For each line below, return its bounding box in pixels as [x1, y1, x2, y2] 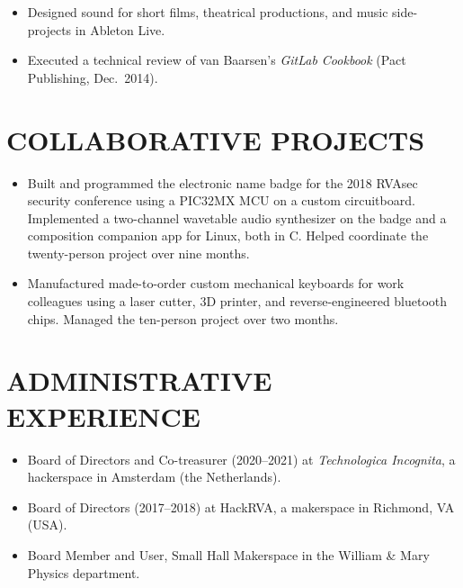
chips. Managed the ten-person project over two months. [27, 309, 339, 328]
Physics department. [27, 563, 140, 582]
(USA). [27, 515, 67, 534]
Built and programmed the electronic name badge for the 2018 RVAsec [27, 173, 418, 192]
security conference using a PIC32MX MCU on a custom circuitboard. [27, 191, 415, 210]
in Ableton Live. [75, 20, 165, 39]
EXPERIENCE [6, 397, 200, 434]
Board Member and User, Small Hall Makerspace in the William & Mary [27, 545, 430, 564]
